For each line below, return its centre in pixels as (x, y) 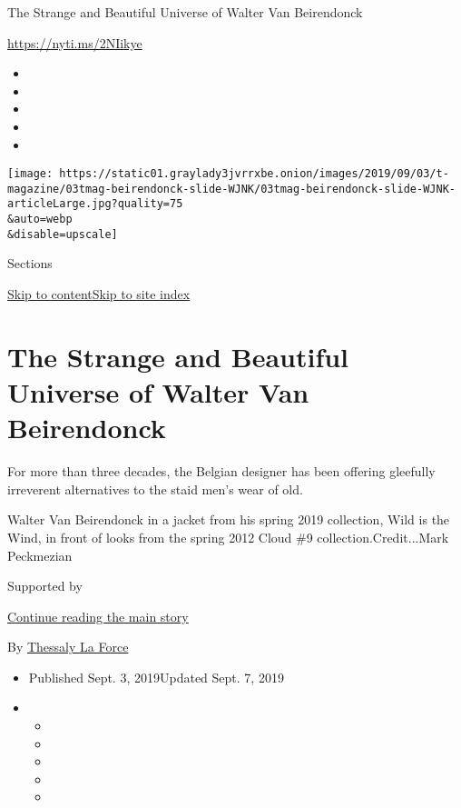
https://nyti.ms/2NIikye (75, 42)
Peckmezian (40, 555)
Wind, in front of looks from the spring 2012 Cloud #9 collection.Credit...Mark (228, 537)
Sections (30, 263)
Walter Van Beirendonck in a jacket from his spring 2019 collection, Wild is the (229, 519)
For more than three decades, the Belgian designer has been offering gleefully (221, 471)
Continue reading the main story (98, 616)
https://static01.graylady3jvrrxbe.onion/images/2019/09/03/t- (254, 174)
